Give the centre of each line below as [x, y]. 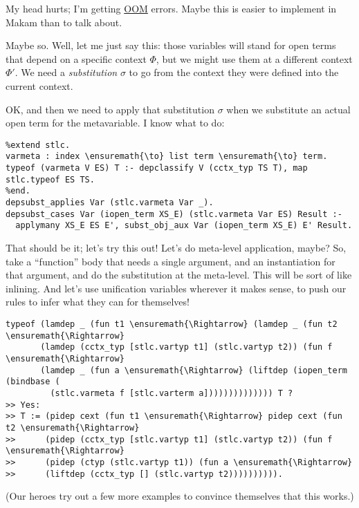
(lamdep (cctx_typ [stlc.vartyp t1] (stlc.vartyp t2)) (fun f [186, 347]
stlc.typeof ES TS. [50, 179]
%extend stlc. [38, 145]
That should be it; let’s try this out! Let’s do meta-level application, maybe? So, [176, 247]
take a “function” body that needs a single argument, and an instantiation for [171, 261]
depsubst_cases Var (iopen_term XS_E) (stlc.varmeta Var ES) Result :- [174, 214]
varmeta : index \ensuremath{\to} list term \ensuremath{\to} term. [167, 157]
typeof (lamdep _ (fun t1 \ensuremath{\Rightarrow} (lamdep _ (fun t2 [172, 324]
